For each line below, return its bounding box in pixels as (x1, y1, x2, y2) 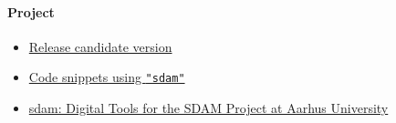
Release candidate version (28, 36, 172, 56)
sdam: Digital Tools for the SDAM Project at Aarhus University (28, 98, 389, 118)
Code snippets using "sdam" (28, 67, 185, 87)
